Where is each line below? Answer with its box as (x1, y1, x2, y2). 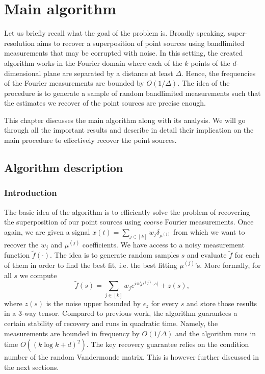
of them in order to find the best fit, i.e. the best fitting (4, 259, 177, 270)
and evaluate (187, 250, 227, 260)
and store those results (187, 297, 257, 308)
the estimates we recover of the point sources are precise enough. (4, 97, 206, 108)
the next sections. (4, 361, 59, 372)
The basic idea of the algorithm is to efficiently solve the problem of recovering (4, 206, 250, 217)
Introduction (4, 186, 57, 199)
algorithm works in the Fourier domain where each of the (4, 57, 182, 68)
